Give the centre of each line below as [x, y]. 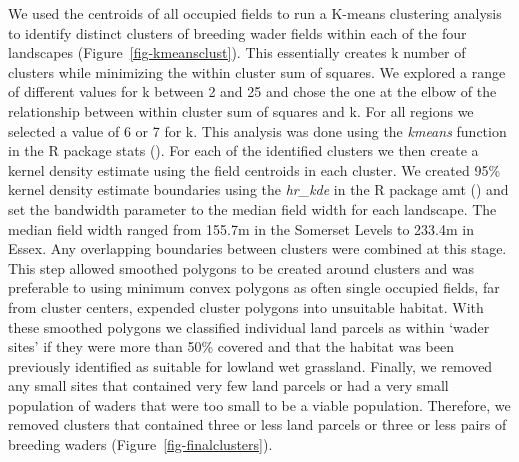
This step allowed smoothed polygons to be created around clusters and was [241, 267]
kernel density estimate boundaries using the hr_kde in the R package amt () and [258, 189]
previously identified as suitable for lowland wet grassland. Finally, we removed [250, 365]
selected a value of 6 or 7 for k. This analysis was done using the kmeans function [257, 130]
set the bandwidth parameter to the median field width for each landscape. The [252, 208]
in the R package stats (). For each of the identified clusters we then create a [243, 150]
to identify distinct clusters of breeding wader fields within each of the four [237, 32]
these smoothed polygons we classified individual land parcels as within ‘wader [249, 326]
